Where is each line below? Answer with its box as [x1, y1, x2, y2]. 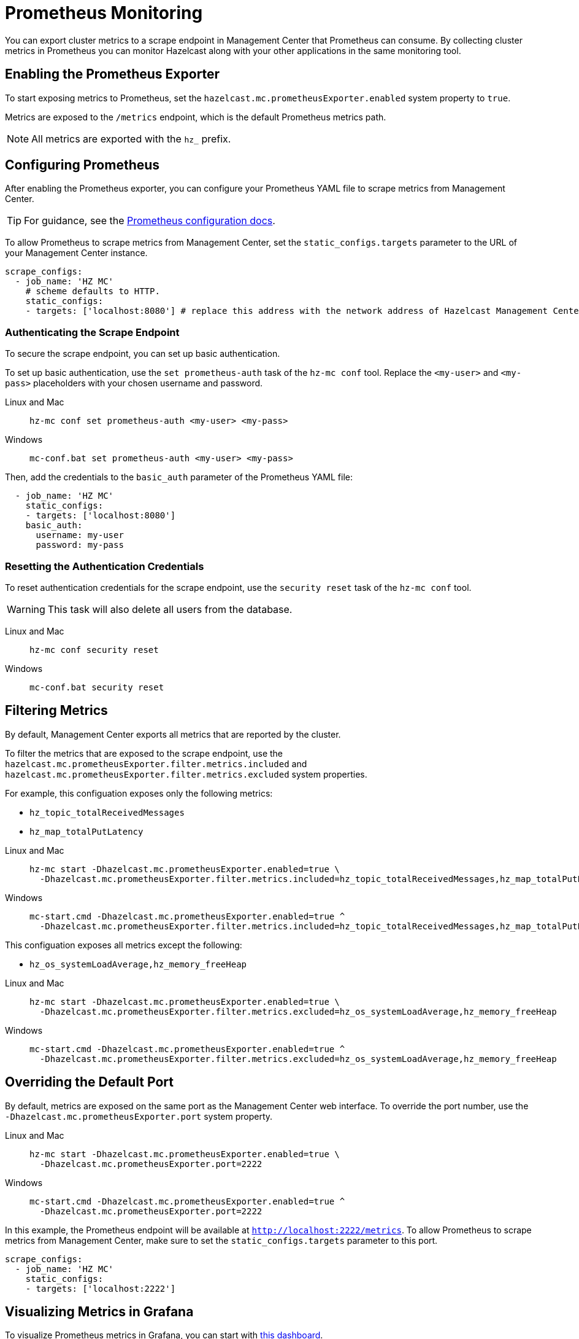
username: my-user [36, 530, 124, 541]
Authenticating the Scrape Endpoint [5, 326, 180, 338]
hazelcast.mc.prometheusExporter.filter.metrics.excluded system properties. [5, 768, 367, 779]
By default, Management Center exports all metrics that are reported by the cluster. [5, 728, 341, 740]
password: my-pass [36, 540, 124, 550]
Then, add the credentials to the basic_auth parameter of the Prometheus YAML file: [5, 472, 353, 483]
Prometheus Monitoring [5, 2, 203, 23]
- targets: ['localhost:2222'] [25, 1283, 176, 1294]
